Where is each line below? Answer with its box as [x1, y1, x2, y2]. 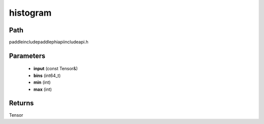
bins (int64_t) [33, 73, 61, 78]
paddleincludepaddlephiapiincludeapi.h [9, 39, 88, 45]
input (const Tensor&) [33, 66, 78, 72]
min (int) [33, 79, 51, 85]
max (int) [33, 86, 52, 92]
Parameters [9, 51, 45, 60]
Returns [9, 99, 34, 107]
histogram [9, 7, 52, 18]
